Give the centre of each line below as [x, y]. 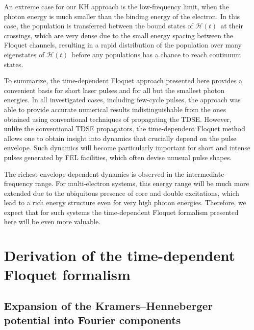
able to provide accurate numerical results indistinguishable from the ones [115, 109]
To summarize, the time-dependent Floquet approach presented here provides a [123, 81]
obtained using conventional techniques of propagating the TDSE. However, [118, 119]
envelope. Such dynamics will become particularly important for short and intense [127, 148]
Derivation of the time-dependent [120, 255]
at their [232, 26]
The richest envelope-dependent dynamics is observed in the [94, 174]
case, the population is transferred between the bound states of [99, 26]
